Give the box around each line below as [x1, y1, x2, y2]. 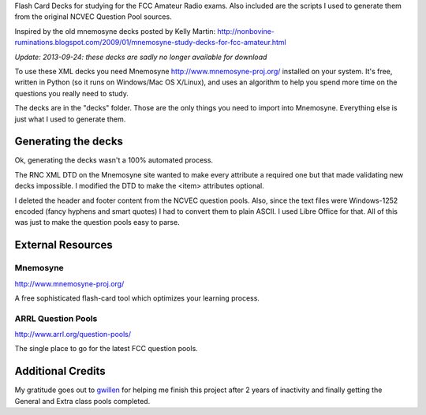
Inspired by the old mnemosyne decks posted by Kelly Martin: [14, 26, 216, 36]
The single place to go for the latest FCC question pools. [14, 344, 199, 353]
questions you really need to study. [14, 88, 129, 98]
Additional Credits [14, 365, 106, 378]
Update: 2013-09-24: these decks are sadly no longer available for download [14, 52, 267, 62]
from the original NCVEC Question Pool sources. [14, 12, 173, 21]
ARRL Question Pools [14, 312, 98, 323]
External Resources [14, 238, 114, 252]
